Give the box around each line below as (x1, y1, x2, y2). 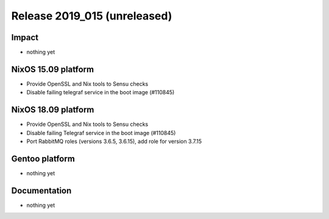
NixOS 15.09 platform (11, 64, 94, 74)
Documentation (11, 186, 72, 196)
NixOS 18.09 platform (11, 105, 94, 115)
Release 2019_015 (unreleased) (11, 9, 172, 23)
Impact (11, 32, 39, 43)
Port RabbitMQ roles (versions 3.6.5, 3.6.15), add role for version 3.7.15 (26, 137, 202, 145)
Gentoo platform (11, 153, 76, 164)
